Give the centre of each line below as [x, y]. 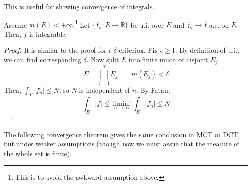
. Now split [103, 60]
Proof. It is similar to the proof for [55, 50]
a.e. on [219, 24]
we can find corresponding [43, 60]
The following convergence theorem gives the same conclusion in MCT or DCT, [122, 134]
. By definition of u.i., [207, 50]
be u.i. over [147, 24]
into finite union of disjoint [168, 60]
